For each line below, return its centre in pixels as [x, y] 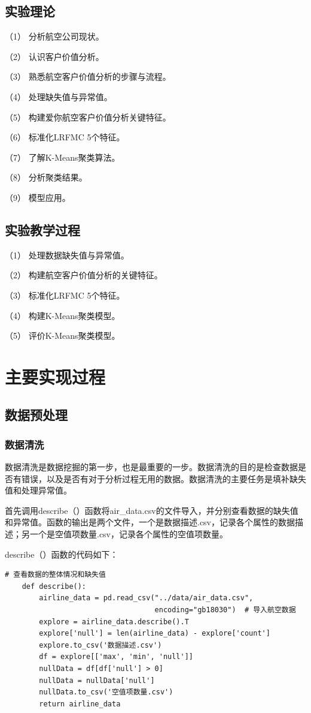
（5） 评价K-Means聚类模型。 [62, 336]
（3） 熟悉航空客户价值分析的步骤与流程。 [88, 76]
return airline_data [80, 704]
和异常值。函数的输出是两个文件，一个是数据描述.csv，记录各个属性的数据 [150, 522]
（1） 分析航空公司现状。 [54, 36]
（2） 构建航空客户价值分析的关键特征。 [84, 275]
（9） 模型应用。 [38, 197]
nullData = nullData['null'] [97, 680]
